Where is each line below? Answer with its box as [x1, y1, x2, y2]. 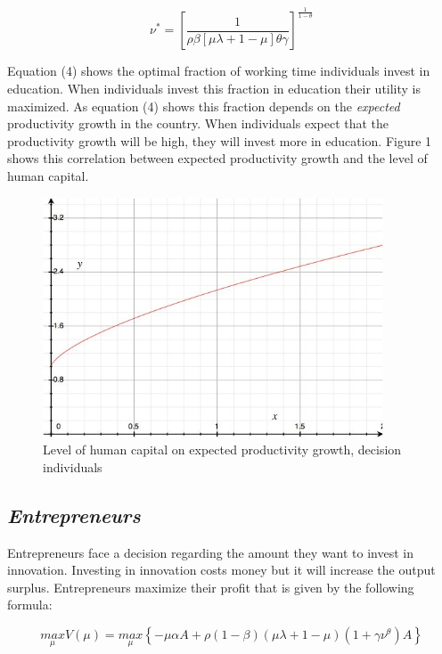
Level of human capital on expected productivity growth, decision [43, 440, 402, 459]
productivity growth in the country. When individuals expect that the [7, 114, 389, 133]
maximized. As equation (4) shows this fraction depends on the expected [7, 96, 400, 115]
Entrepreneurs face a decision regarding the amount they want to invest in [7, 543, 414, 561]
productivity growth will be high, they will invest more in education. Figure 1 [7, 131, 432, 150]
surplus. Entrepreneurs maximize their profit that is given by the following [7, 577, 414, 596]
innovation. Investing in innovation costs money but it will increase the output [7, 560, 436, 579]
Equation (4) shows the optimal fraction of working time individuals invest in [7, 61, 430, 80]
